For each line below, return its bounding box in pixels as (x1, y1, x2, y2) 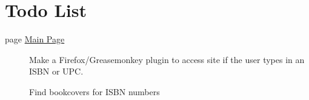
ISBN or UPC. (29, 65, 84, 78)
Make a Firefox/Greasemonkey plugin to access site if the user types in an (29, 53, 305, 65)
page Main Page (5, 33, 65, 45)
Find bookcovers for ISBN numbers (29, 85, 160, 98)
